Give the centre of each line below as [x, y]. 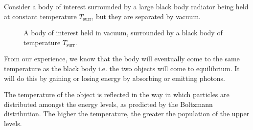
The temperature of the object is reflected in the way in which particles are [117, 94]
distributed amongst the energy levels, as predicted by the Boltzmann [108, 104]
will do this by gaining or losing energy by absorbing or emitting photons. [115, 78]
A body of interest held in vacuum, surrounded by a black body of [123, 33]
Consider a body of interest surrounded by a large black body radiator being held [126, 6]
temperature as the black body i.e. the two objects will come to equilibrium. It [122, 68]
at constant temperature [40, 16]
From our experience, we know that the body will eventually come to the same [122, 59]
